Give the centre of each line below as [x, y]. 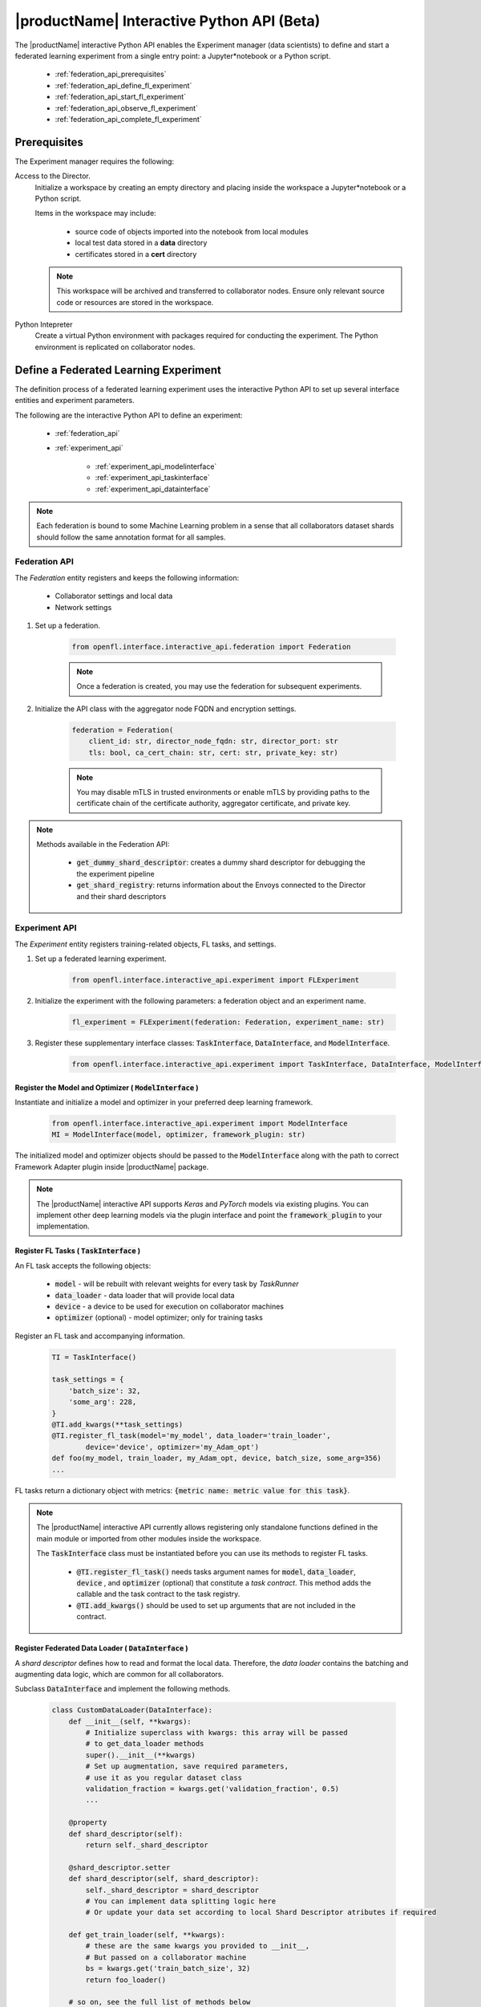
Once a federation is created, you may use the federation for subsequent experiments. [219, 686]
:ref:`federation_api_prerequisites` [111, 74]
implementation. [63, 1226]
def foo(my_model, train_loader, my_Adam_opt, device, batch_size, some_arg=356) [217, 1458]
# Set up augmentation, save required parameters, [187, 1767]
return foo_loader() [126, 1980]
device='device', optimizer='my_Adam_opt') [172, 1447]
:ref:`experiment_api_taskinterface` [152, 478]
